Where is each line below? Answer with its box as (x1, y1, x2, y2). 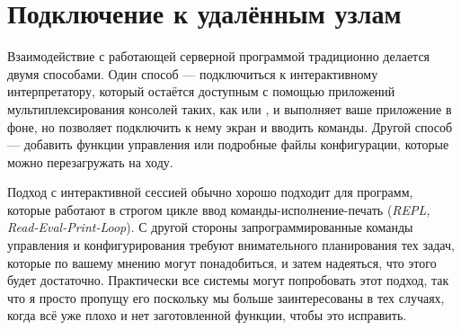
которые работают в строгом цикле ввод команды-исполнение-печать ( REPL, (7, 200, 430, 219)
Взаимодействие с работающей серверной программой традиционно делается (7, 47, 430, 66)
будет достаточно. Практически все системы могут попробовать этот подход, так (7, 271, 449, 290)
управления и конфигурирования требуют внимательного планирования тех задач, (7, 236, 455, 254)
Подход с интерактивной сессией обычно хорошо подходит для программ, (7, 183, 413, 201)
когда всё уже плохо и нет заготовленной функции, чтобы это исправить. (7, 306, 407, 325)
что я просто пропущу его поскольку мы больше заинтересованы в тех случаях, (7, 288, 445, 307)
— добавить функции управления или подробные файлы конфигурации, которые (7, 135, 449, 154)
